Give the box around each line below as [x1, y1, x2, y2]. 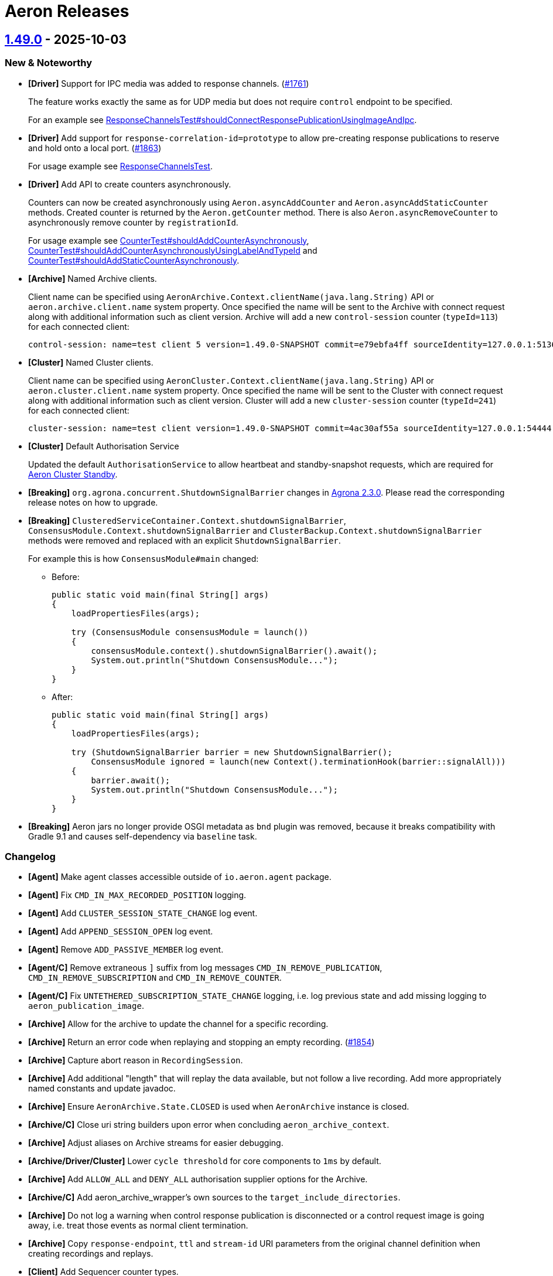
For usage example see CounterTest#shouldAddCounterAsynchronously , [28, 235, 309, 245]
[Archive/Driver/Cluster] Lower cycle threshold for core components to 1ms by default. [28, 1156, 381, 1166]
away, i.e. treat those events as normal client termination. [28, 1220, 248, 1231]
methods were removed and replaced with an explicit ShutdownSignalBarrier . [28, 535, 341, 545]
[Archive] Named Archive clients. [28, 273, 157, 284]
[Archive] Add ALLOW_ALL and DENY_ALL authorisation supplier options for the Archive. [28, 1174, 368, 1185]
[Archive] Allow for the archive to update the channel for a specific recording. [28, 1019, 329, 1029]
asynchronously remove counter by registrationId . [28, 217, 238, 227]
